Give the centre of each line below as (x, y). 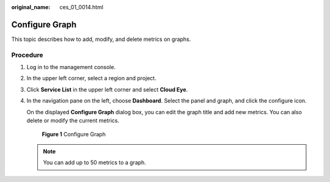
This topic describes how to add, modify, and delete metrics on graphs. (101, 39)
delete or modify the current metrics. (73, 120)
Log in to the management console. (71, 67)
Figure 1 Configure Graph (74, 134)
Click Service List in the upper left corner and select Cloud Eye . (107, 89)
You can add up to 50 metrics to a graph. (95, 162)
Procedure (27, 55)
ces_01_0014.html (82, 7)
